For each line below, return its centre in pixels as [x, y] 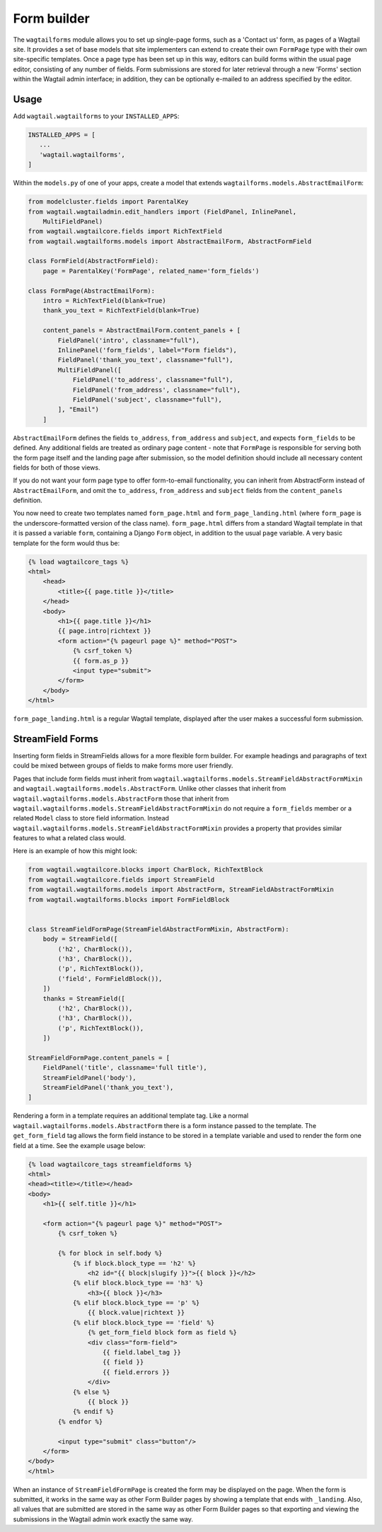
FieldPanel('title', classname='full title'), [125, 1068]
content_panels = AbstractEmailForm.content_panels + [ [142, 330]
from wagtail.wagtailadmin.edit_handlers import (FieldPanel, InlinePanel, [162, 211]
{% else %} [92, 1392]
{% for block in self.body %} [110, 1253]
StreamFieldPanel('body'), [90, 1078]
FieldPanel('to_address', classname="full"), [153, 380]
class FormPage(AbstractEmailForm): [92, 291]
